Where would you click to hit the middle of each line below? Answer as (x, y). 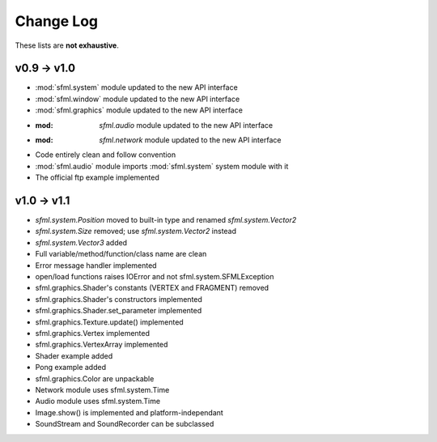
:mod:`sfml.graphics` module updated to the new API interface (139, 110)
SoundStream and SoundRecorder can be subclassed (125, 424)
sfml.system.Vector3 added (81, 242)
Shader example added (74, 355)
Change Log (57, 21)
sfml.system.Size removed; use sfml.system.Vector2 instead (136, 232)
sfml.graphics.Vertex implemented (92, 333)
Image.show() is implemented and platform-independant (129, 412)
